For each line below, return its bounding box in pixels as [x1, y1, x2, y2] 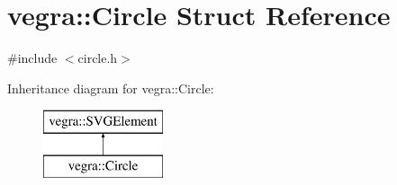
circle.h [77, 48, 118, 67]
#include [7, 48, 58, 67]
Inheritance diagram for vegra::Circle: [7, 78, 214, 97]
